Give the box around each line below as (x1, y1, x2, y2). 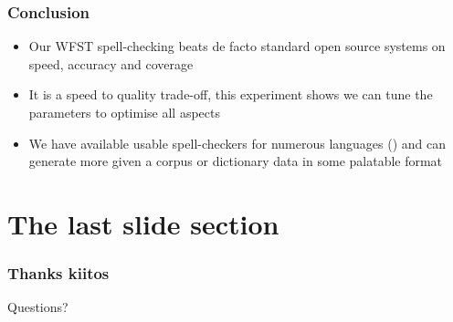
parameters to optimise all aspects (28, 103, 220, 121)
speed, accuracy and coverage (28, 54, 194, 73)
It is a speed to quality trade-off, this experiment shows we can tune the (28, 85, 433, 104)
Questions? (7, 297, 68, 317)
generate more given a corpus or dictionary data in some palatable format (28, 151, 443, 171)
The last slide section (7, 204, 279, 242)
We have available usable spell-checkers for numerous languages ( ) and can (28, 133, 447, 152)
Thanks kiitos (7, 262, 110, 285)
